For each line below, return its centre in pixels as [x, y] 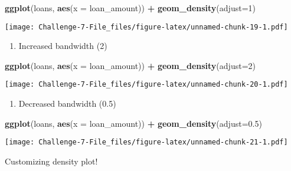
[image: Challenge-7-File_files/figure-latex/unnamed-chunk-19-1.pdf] [146, 27]
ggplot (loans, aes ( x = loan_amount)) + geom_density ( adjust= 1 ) [130, 8]
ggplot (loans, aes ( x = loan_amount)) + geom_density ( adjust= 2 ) [130, 65]
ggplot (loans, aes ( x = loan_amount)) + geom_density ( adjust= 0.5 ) [133, 123]
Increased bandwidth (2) [63, 46]
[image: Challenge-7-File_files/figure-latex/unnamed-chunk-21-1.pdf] [146, 142]
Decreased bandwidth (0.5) [67, 103]
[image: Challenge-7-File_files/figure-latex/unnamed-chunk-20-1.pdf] [146, 85]
